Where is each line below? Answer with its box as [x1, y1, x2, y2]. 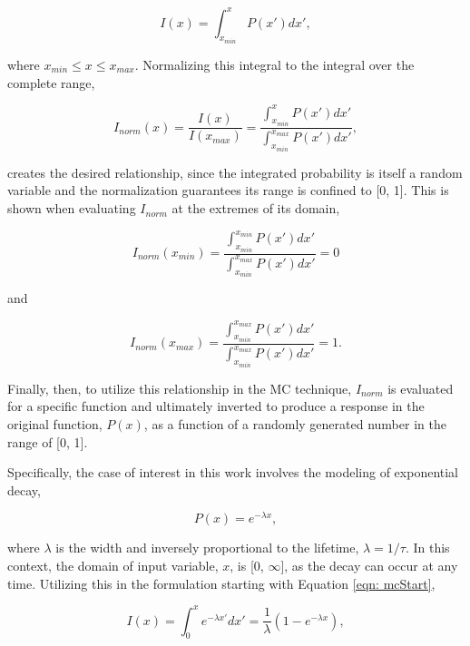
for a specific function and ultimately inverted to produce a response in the [7, 396, 425, 416]
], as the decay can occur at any [280, 555, 458, 574]
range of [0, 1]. [7, 432, 88, 451]
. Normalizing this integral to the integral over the [134, 54, 415, 73]
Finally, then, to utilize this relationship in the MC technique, [7, 378, 352, 397]
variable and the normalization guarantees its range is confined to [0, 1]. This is [7, 181, 449, 200]
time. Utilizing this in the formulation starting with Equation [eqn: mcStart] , [7, 573, 436, 592]
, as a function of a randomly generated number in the [143, 414, 446, 433]
